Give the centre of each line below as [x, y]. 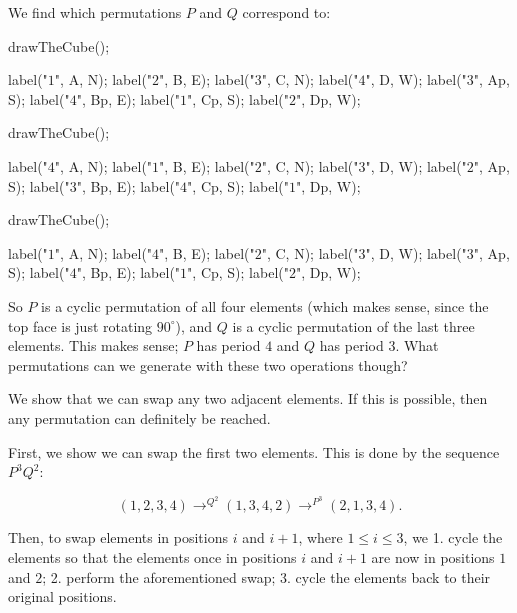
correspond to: [286, 12]
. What [417, 345]
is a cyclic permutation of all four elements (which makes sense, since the [265, 305]
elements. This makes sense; [93, 345]
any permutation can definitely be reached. [139, 417]
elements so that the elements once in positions [152, 556]
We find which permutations [95, 12]
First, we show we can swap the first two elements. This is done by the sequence [254, 451]
